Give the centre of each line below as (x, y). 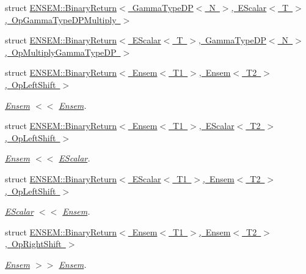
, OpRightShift (33, 244)
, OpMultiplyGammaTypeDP (61, 52)
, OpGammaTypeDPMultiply (61, 19)
